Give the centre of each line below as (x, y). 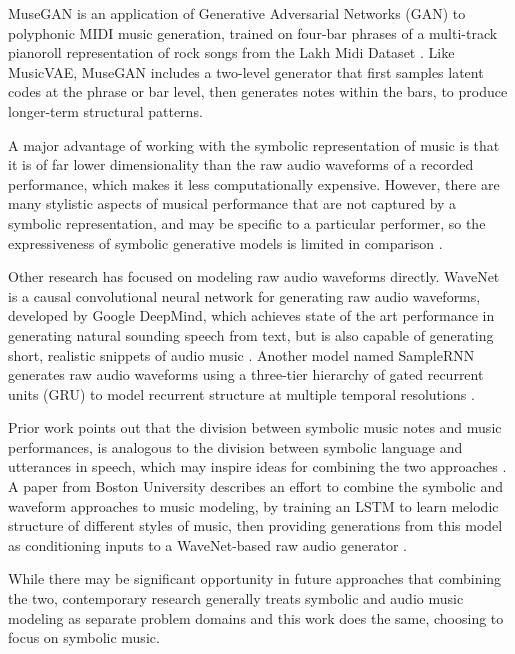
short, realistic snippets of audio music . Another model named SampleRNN (241, 354)
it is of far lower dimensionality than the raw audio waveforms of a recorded (241, 164)
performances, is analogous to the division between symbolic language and (235, 446)
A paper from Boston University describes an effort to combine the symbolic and (256, 486)
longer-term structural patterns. (105, 110)
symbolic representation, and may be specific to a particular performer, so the (247, 222)
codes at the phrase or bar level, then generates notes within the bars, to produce (258, 91)
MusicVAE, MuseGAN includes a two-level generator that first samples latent (246, 71)
